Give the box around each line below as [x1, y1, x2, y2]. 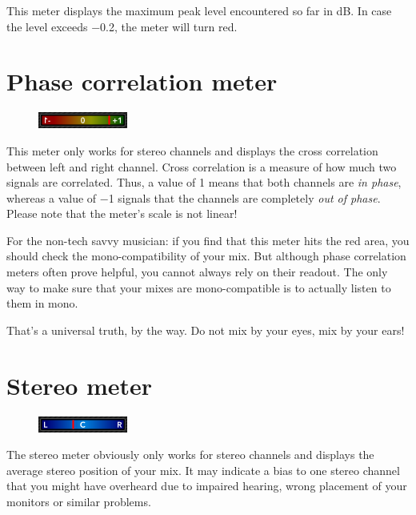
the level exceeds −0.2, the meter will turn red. [6, 18, 238, 34]
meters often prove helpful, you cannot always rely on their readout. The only [6, 264, 388, 280]
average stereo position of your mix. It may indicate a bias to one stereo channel [6, 461, 400, 478]
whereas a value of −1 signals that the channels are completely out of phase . [6, 189, 381, 206]
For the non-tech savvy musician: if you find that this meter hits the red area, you [6, 231, 410, 248]
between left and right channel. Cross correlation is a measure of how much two [6, 158, 397, 175]
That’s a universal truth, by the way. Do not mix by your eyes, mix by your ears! [6, 321, 405, 338]
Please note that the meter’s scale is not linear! [6, 205, 238, 222]
